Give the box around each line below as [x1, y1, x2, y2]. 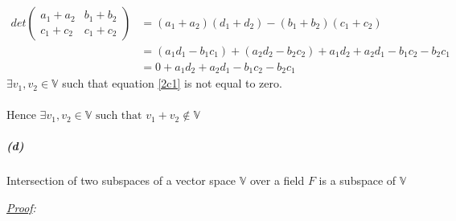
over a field [249, 172, 305, 189]
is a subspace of [318, 172, 396, 189]
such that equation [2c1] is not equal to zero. [62, 75, 282, 92]
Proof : [6, 199, 36, 215]
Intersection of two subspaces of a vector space [6, 172, 236, 189]
